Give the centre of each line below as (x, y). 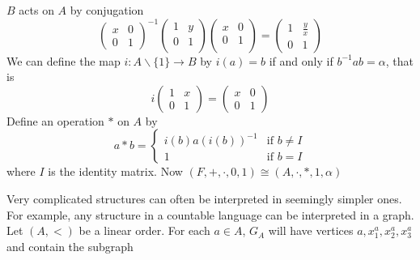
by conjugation (107, 10)
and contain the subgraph (70, 246)
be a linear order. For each (144, 230)
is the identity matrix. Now (115, 171)
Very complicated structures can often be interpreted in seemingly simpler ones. (204, 198)
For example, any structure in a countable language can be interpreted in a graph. (210, 214)
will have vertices (311, 230)
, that (399, 60)
